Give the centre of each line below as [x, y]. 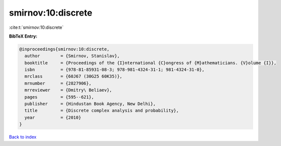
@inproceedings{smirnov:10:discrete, [64, 49]
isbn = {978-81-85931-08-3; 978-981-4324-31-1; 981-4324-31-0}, [115, 70]
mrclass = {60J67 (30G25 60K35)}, [73, 76]
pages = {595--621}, [60, 97]
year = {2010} [53, 117]
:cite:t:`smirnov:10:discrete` [36, 27]
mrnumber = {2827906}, [58, 83]
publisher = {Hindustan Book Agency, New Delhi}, [90, 104]
